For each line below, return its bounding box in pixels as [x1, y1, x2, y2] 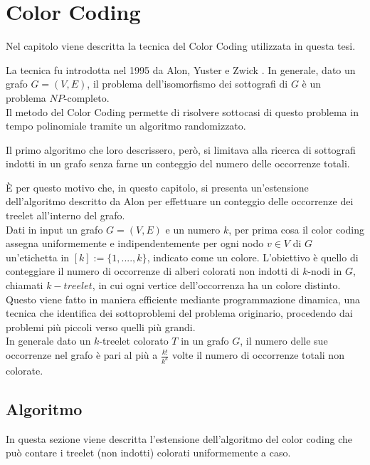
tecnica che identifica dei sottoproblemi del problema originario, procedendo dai [6, 305, 353, 320]
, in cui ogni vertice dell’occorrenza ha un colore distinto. [92, 278, 341, 293]
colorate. [6, 362, 43, 377]
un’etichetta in [6, 249, 70, 264]
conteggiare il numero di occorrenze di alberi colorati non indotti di [6, 263, 300, 278]
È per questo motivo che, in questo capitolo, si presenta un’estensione [6, 179, 309, 194]
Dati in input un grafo [6, 221, 103, 236]
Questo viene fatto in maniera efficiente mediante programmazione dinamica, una [6, 291, 360, 306]
